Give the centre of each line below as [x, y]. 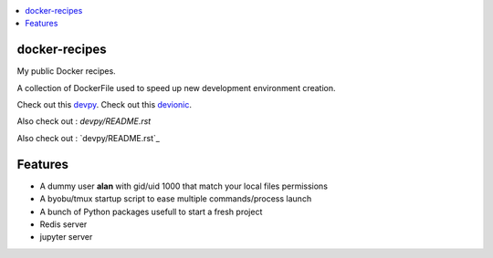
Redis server [63, 224]
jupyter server [66, 237]
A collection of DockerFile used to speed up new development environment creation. [177, 88]
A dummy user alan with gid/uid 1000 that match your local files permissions [184, 186]
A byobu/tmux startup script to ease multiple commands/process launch [176, 199]
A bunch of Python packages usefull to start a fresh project [151, 212]
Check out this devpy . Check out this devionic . [104, 105]
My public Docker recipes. [66, 71]
